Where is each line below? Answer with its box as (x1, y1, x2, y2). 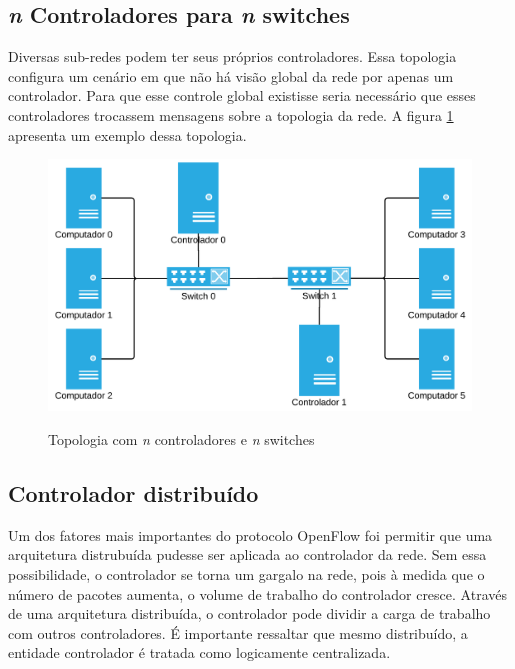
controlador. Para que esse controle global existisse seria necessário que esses (8, 85, 476, 106)
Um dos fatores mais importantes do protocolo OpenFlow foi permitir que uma (8, 524, 493, 545)
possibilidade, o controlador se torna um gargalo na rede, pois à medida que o (8, 563, 485, 584)
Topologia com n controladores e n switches (48, 428, 315, 449)
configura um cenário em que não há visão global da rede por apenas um (8, 65, 454, 86)
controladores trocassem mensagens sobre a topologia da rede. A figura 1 (8, 104, 454, 125)
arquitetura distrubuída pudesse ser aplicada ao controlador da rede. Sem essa (8, 544, 487, 565)
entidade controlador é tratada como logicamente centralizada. (8, 642, 391, 663)
